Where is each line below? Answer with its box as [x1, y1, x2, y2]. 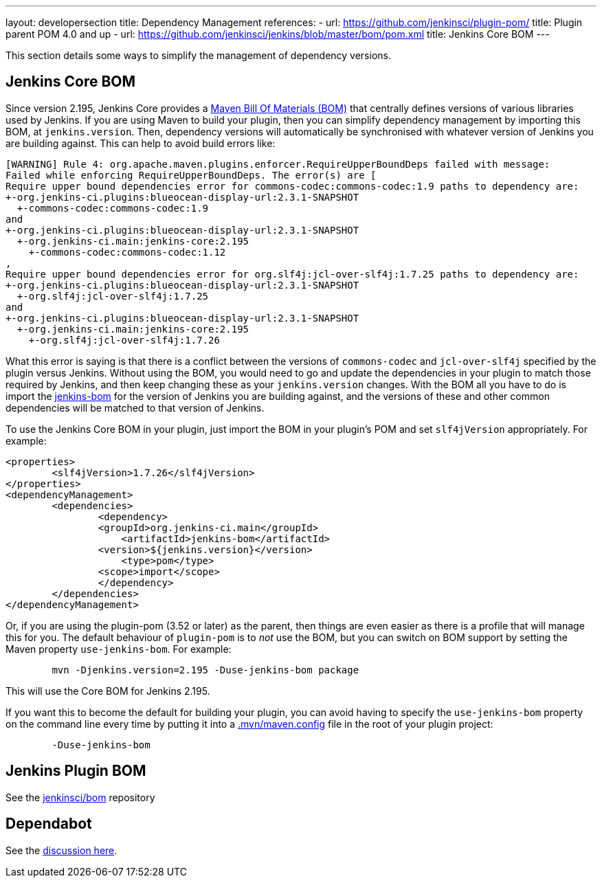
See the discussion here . [5, 844, 118, 856]
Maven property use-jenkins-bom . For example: [5, 642, 232, 655]
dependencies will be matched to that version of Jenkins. [5, 401, 265, 414]
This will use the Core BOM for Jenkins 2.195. [5, 684, 210, 697]
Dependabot [5, 815, 92, 833]
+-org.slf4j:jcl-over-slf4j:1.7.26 [28, 334, 220, 346]
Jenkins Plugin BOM [5, 762, 146, 780]
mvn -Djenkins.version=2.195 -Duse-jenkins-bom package [52, 664, 359, 675]
